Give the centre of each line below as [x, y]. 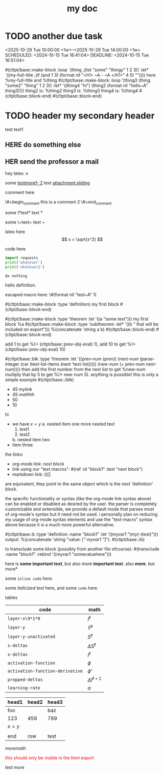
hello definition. [21, 285]
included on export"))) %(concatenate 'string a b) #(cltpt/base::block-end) [80, 329]
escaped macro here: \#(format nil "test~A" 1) [51, 295]
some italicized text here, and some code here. [52, 588]
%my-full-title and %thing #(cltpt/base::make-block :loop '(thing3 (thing [78, 80]
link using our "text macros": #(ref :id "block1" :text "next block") [77, 469]
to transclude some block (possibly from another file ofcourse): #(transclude [82, 549]
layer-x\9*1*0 [24, 619]
